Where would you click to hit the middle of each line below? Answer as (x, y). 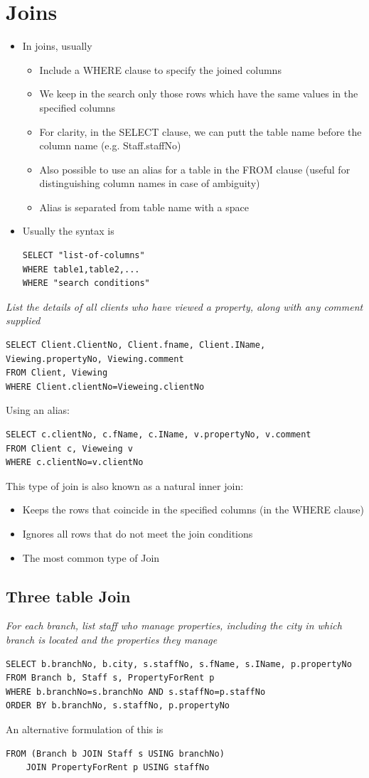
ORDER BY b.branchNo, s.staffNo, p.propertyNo (118, 706)
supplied (23, 320)
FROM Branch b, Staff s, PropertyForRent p (110, 678)
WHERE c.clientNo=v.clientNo (75, 463)
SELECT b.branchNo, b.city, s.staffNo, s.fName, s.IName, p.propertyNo (179, 664)
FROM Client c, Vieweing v (69, 448)
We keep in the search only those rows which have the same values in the (199, 94)
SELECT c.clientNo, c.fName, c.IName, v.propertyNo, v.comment (159, 435)
